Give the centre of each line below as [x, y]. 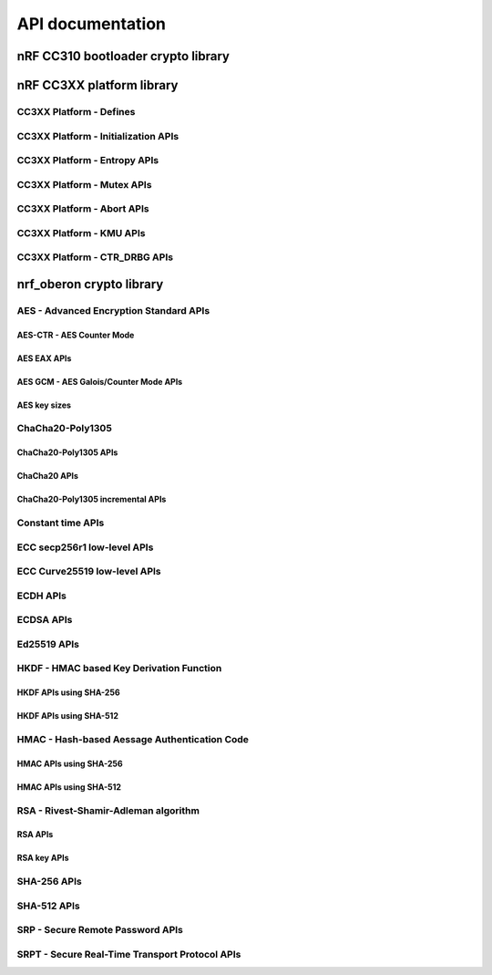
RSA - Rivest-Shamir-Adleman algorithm [108, 810]
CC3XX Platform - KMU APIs [81, 233]
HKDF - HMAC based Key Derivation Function [119, 669]
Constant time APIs [61, 523]
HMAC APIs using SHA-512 [69, 787]
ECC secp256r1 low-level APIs [85, 547]
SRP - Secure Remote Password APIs [100, 930]
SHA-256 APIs [49, 882]
